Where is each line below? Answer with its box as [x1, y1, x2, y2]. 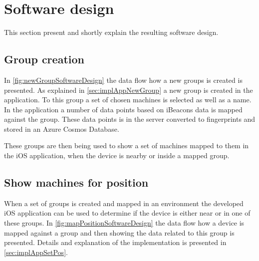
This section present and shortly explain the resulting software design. [4, 27, 219, 37]
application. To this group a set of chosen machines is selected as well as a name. [4, 94, 252, 105]
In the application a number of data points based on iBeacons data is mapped [4, 104, 243, 114]
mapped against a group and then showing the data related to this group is [4, 227, 235, 238]
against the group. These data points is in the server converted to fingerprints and [4, 114, 256, 124]
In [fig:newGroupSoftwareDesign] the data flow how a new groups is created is [4, 74, 243, 85]
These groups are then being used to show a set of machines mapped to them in [4, 140, 249, 151]
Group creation [4, 51, 84, 67]
